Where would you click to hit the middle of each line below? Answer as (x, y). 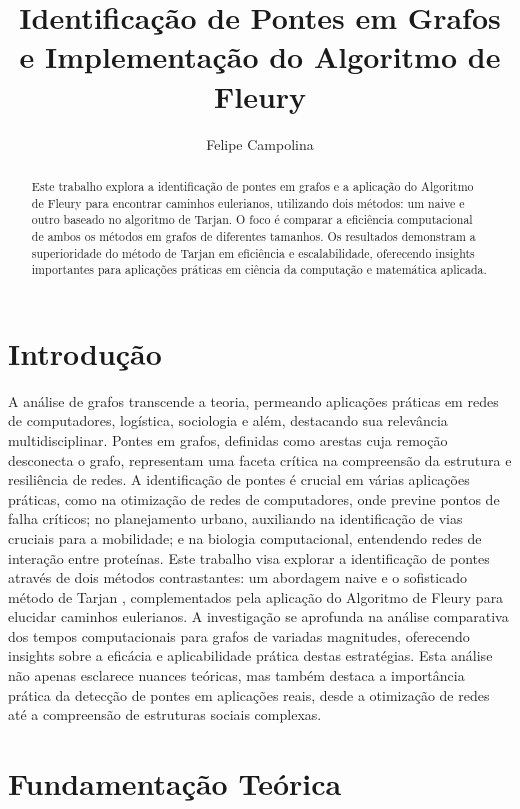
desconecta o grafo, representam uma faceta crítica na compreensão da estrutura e (260, 459)
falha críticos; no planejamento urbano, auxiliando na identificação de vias (235, 518)
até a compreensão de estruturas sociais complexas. (165, 714)
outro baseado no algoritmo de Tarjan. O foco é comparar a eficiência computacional (252, 219)
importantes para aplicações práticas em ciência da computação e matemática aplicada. (259, 269)
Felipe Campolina (260, 143)
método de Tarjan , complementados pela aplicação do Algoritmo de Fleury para (256, 596)
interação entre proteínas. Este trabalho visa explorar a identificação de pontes (249, 557)
